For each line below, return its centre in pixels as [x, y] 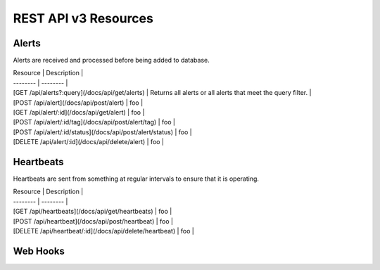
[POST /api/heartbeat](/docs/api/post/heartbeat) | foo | [93, 221]
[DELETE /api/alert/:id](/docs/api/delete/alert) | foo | [89, 142]
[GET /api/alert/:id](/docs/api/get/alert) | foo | [79, 112]
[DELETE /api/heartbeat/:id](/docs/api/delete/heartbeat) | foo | [104, 231]
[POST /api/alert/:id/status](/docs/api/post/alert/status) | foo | [103, 132]
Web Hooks [39, 251]
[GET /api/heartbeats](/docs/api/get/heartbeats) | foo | [93, 212]
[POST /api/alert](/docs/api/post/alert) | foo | [78, 103]
